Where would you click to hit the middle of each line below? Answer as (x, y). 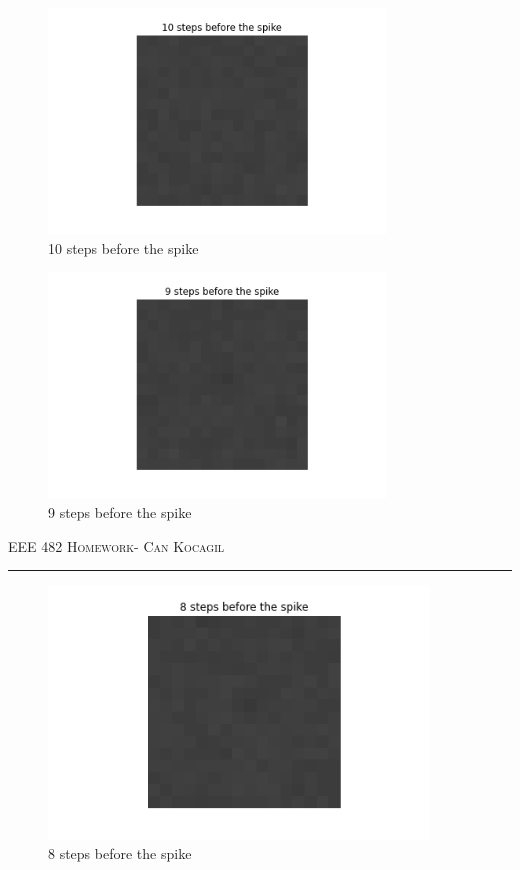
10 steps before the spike (123, 247)
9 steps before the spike (120, 512)
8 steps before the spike (120, 853)
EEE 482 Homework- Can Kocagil (116, 545)
